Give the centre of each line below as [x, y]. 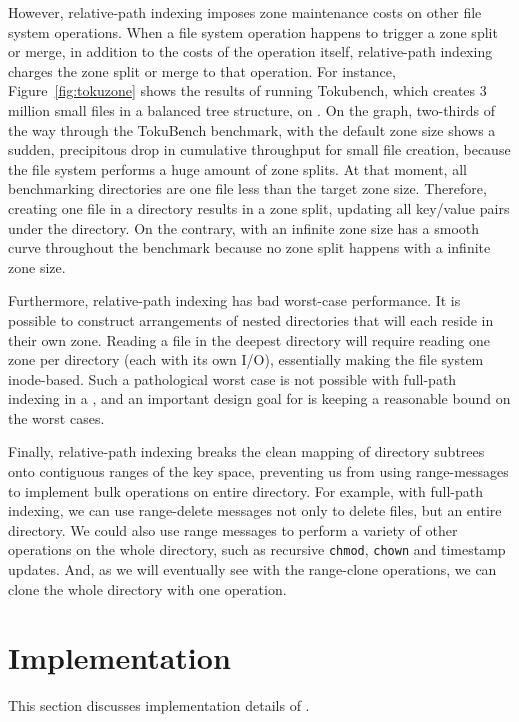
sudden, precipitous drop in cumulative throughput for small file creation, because [259, 149]
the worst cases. [56, 417]
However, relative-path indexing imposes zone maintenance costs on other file [245, 12]
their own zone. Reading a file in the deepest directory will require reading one [249, 339]
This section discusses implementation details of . [159, 705]
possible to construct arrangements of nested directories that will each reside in [251, 319]
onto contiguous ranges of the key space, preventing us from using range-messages [258, 471]
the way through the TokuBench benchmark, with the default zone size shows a [252, 129]
